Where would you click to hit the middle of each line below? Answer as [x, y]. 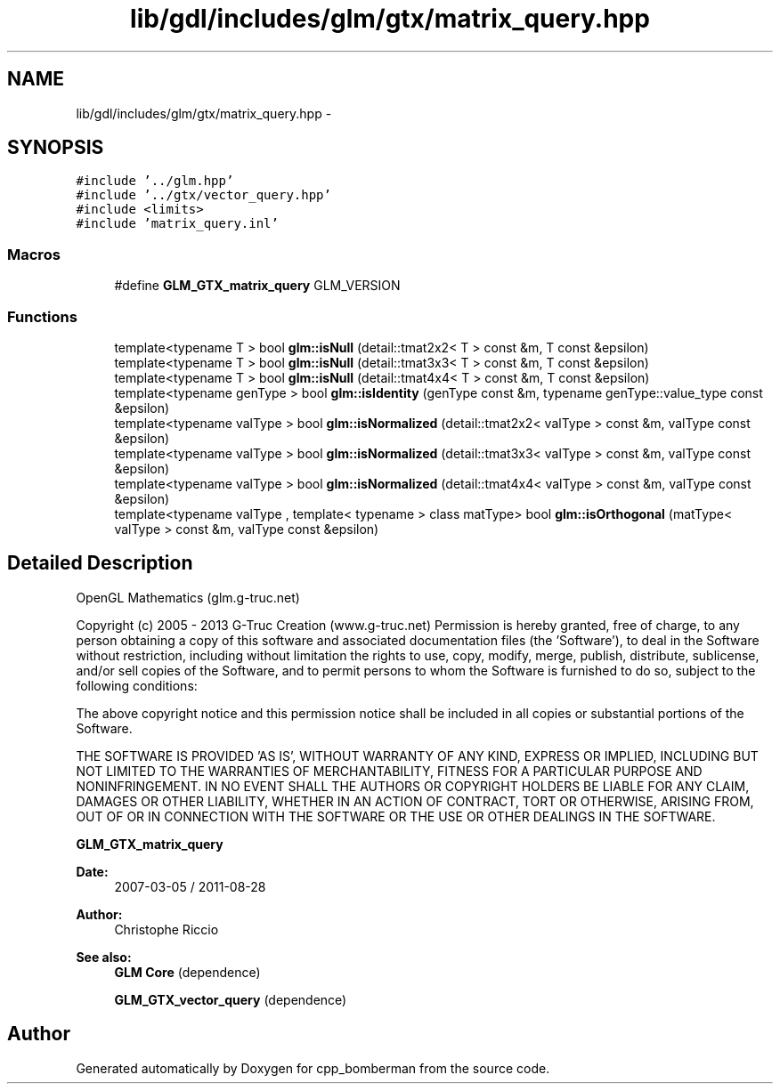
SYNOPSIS [56, 148]
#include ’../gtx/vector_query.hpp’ [203, 195]
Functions [42, 316]
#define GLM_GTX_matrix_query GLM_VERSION [257, 286]
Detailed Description [100, 563]
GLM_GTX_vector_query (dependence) [231, 999]
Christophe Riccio [167, 929]
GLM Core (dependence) [187, 972]
